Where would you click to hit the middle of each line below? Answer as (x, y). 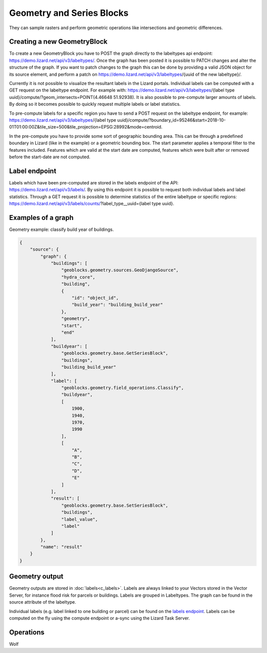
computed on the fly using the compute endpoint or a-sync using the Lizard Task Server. (99, 618)
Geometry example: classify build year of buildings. (61, 229)
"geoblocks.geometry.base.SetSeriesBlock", (115, 505)
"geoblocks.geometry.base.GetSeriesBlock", (115, 353)
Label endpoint (33, 171)
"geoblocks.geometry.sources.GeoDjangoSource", (120, 270)
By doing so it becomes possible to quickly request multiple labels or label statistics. (95, 104)
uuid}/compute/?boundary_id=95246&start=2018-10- (171, 120)
